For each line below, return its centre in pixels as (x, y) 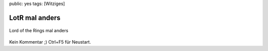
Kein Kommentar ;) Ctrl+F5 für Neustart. (50, 42)
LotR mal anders (35, 18)
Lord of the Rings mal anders (39, 31)
